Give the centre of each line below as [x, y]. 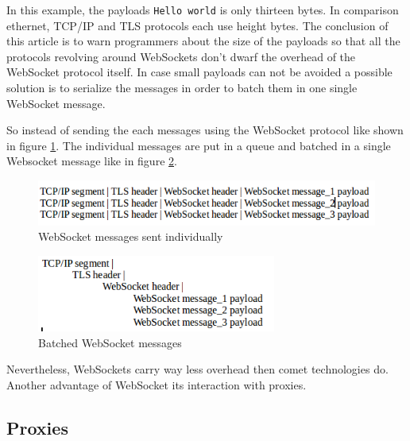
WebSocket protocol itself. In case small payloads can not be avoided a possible [199, 72]
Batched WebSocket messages [110, 342]
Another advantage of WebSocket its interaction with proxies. [157, 385]
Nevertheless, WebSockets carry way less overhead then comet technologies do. [197, 369]
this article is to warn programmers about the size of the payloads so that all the [203, 41]
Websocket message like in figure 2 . [92, 161]
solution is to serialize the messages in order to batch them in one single [182, 88]
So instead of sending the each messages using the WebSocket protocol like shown [205, 130]
